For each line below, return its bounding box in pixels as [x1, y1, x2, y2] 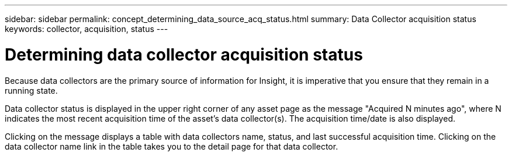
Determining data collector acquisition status [5, 44, 363, 65]
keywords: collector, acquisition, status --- [5, 24, 168, 34]
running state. [5, 85, 58, 95]
